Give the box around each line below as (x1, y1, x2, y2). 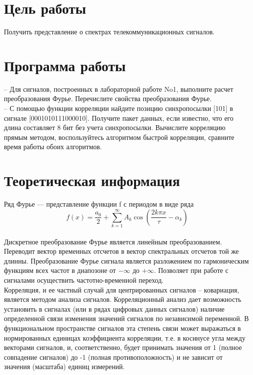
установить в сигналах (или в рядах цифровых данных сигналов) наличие (4, 303, 225, 314)
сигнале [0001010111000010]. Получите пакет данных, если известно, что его (4, 112, 234, 123)
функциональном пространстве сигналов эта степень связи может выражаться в (4, 322, 241, 333)
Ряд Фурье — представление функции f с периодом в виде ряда (4, 199, 194, 209)
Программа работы (4, 55, 126, 75)
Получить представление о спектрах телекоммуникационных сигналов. (4, 27, 215, 37)
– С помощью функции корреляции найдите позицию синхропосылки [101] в (4, 103, 233, 113)
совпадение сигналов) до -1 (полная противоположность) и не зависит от (4, 351, 223, 362)
